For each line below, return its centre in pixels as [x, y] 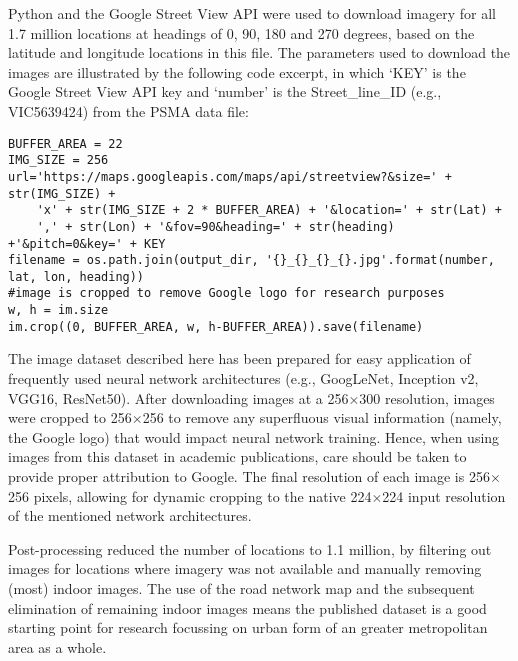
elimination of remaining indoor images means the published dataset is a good [247, 607]
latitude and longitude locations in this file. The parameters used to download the [259, 52]
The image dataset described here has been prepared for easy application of [239, 358]
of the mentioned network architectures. [130, 515]
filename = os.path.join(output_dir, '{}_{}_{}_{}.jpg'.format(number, [251, 260]
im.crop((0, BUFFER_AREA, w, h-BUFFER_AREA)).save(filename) [216, 326]
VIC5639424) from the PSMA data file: [128, 110]
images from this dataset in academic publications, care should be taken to [237, 456]
